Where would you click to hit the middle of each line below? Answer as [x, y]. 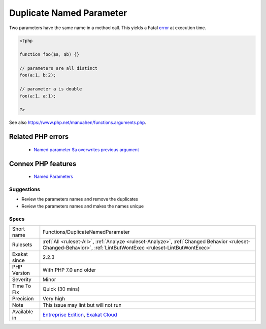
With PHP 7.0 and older [69, 270]
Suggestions [25, 189]
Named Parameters [53, 177]
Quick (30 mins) [61, 289]
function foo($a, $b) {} [50, 55]
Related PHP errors [39, 137]
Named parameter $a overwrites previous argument [86, 149]
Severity [22, 279]
